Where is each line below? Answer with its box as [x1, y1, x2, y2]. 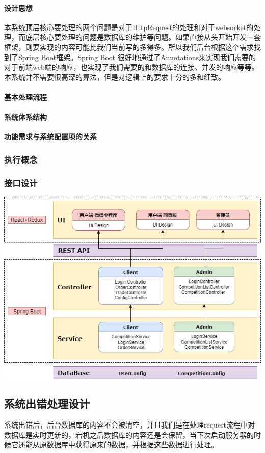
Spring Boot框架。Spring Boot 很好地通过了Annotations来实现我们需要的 [18, 51, 256, 62]
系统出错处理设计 [4, 395, 90, 411]
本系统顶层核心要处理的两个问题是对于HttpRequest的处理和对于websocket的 [4, 21, 254, 32]
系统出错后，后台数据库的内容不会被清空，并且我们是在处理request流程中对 [4, 419, 255, 430]
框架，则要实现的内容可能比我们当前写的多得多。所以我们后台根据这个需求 [4, 41, 254, 52]
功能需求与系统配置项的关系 [4, 131, 97, 142]
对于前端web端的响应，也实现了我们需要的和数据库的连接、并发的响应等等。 [4, 62, 259, 72]
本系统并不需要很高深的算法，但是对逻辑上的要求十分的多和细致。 [4, 71, 225, 82]
